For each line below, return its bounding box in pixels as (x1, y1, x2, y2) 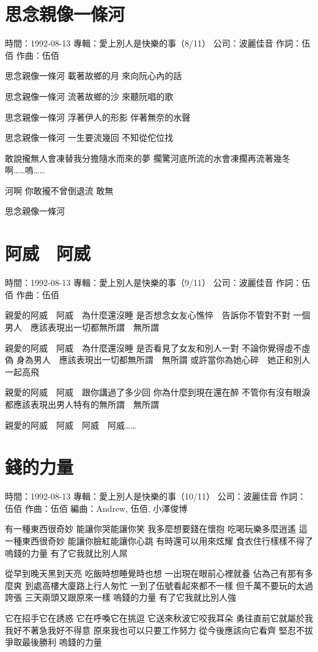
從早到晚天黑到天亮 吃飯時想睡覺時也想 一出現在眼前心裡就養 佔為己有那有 (5, 567, 305, 580)
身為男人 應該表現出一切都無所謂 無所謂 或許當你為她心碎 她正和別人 (16, 353, 311, 366)
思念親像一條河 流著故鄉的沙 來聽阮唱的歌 (5, 89, 174, 102)
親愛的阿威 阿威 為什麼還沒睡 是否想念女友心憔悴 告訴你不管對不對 (5, 309, 290, 321)
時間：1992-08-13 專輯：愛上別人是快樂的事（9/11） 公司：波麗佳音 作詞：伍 (5, 276, 311, 289)
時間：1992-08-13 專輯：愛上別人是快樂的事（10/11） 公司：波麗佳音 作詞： (5, 490, 306, 503)
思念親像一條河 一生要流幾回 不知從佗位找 (5, 131, 174, 144)
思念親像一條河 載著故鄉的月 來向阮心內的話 (5, 69, 182, 82)
